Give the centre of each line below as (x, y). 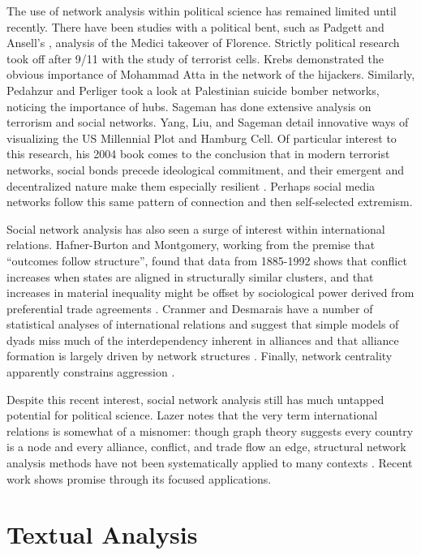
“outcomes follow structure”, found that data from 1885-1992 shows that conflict (207, 260)
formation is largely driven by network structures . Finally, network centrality (200, 356)
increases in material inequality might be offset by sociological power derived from (210, 293)
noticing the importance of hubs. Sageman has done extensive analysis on (189, 106)
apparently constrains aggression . (91, 372)
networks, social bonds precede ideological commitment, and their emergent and (205, 169)
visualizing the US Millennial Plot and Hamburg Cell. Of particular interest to (202, 138)
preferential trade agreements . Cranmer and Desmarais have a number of (190, 308)
